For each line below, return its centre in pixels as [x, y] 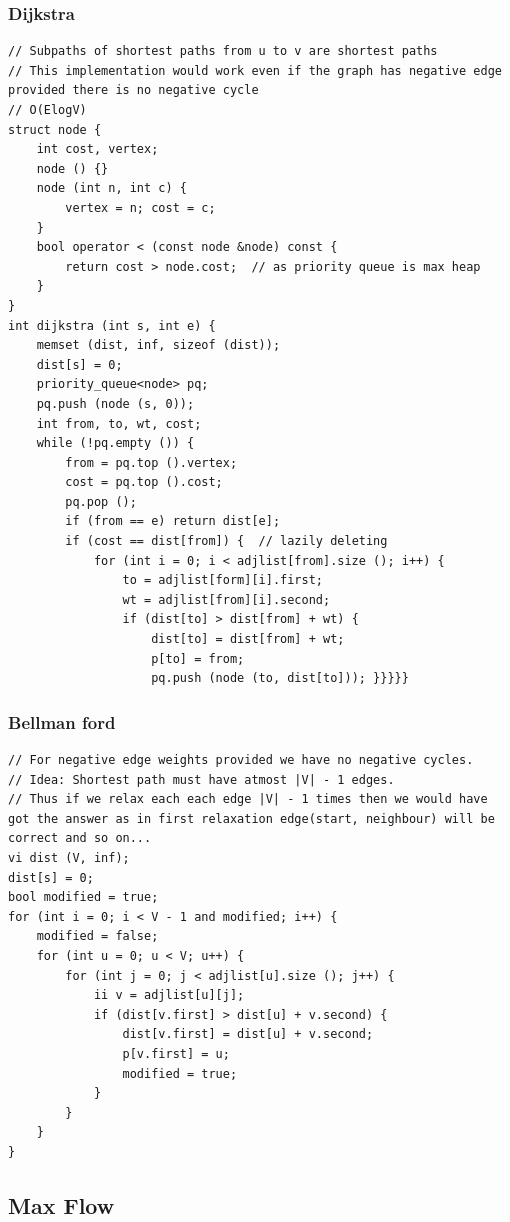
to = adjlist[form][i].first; [222, 580]
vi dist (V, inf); [69, 858]
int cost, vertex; [97, 149]
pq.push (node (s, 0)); [115, 403]
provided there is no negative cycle [133, 90]
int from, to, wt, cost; [119, 423]
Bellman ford [62, 721]
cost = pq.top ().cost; [144, 482]
